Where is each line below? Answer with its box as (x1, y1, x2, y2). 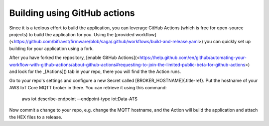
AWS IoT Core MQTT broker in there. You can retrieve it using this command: (9, 84, 167, 90)
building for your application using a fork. (9, 45, 94, 52)
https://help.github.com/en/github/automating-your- (139, 55, 247, 61)
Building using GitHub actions (9, 7, 135, 18)
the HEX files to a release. (9, 114, 62, 120)
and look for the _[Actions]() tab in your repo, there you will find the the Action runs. (9, 68, 181, 74)
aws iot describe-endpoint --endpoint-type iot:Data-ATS (21, 96, 138, 102)
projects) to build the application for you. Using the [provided (9, 31, 134, 37)
